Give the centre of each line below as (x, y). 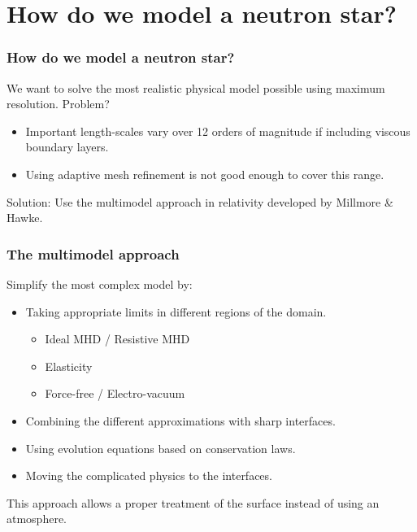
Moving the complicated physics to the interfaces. (149, 475)
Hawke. (25, 218)
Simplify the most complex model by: (100, 283)
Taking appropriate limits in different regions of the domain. (176, 311)
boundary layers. (67, 147)
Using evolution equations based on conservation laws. (161, 448)
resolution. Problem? (58, 104)
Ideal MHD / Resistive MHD (117, 339)
